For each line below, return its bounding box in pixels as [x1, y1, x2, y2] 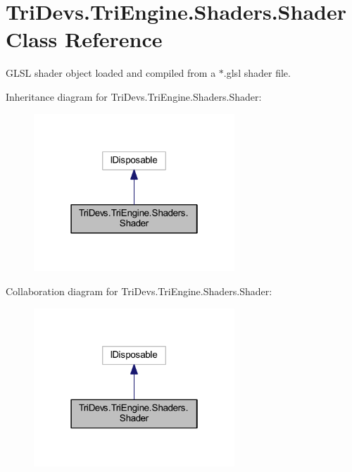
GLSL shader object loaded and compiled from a [6, 66, 216, 80]
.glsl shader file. [223, 66, 291, 80]
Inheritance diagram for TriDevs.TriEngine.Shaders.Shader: [6, 89, 262, 104]
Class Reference [6, 25, 163, 54]
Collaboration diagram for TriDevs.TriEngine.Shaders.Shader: [6, 284, 272, 298]
